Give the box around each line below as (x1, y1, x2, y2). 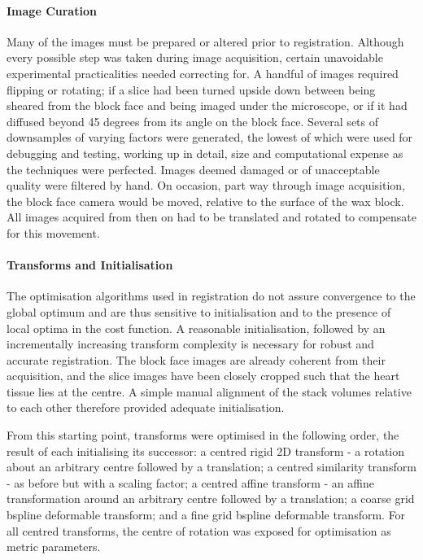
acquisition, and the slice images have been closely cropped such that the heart (7, 367, 400, 384)
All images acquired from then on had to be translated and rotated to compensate (7, 208, 416, 225)
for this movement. (7, 224, 100, 241)
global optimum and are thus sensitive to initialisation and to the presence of (7, 303, 391, 320)
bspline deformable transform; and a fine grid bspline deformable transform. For (7, 506, 406, 523)
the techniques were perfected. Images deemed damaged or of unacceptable (7, 160, 380, 177)
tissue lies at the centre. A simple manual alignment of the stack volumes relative (7, 383, 412, 400)
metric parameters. (7, 538, 101, 555)
